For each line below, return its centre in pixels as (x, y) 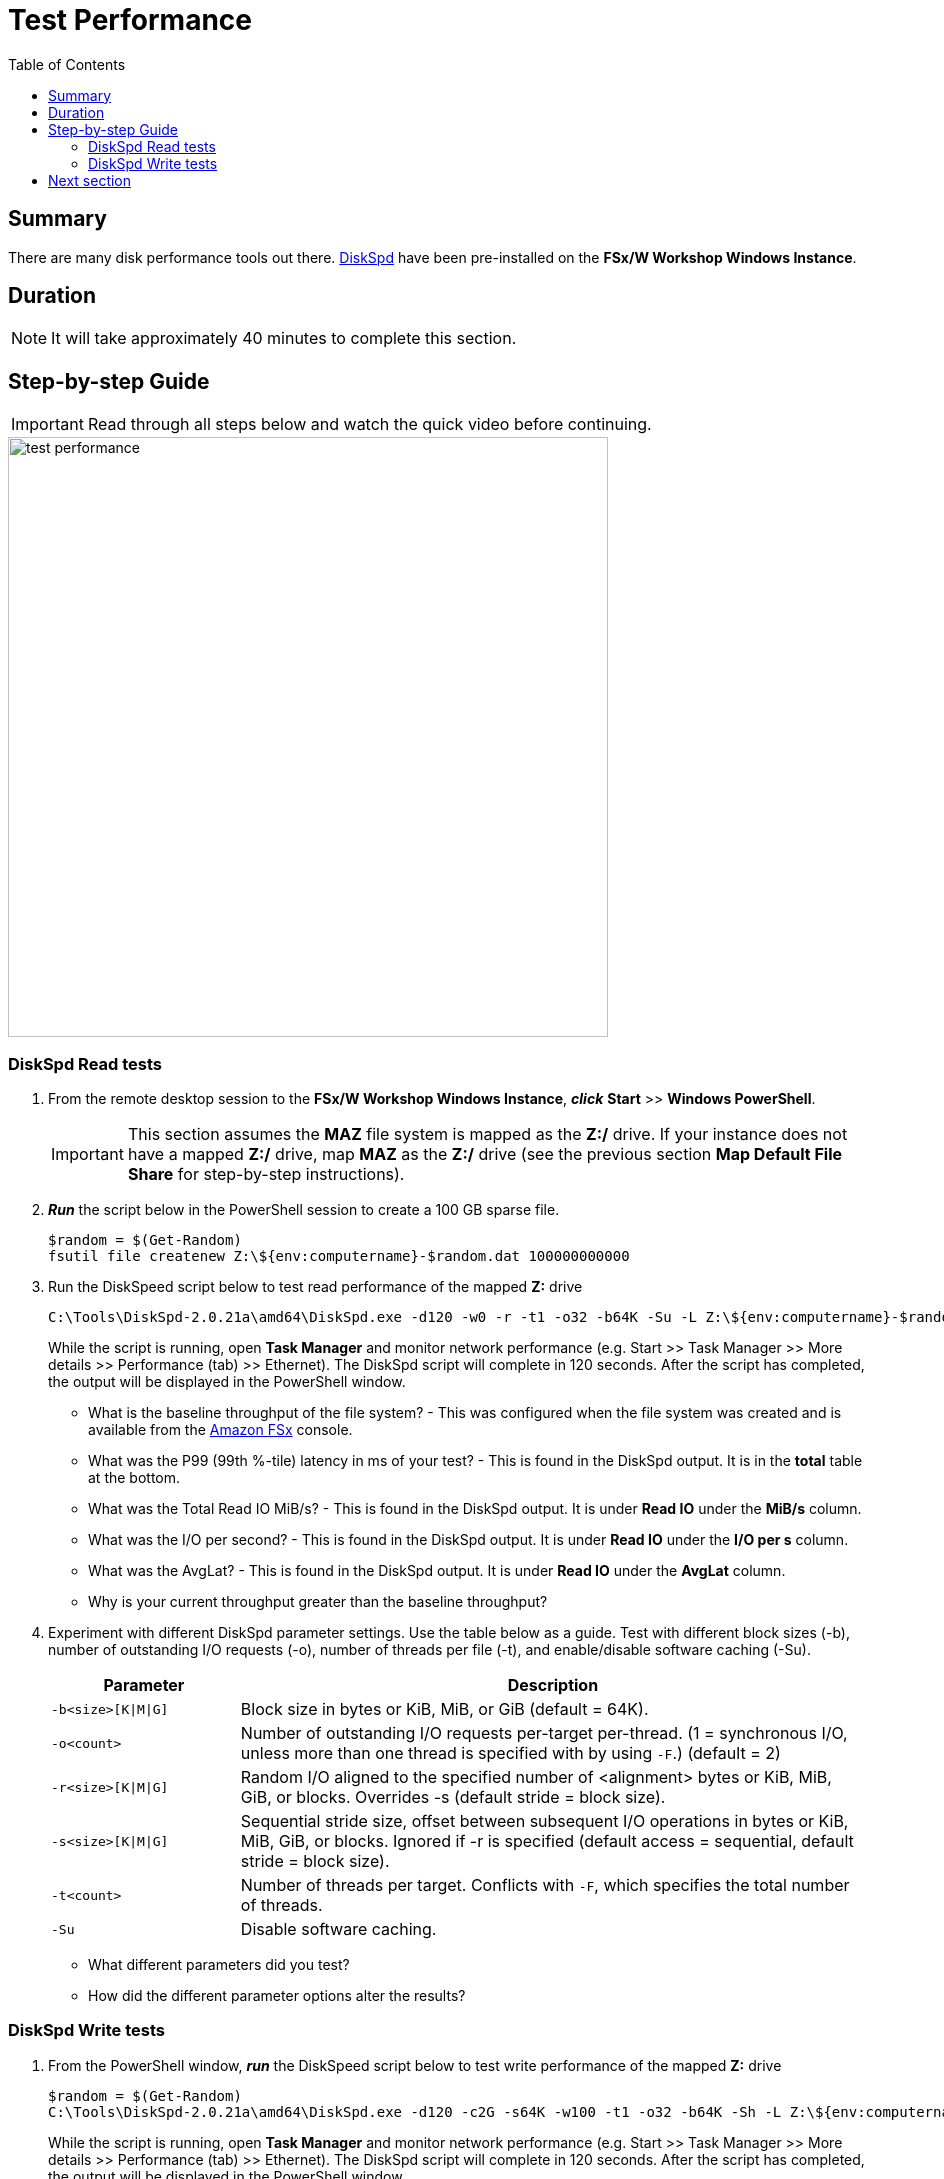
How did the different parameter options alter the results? (277, 1996)
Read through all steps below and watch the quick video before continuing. (369, 424)
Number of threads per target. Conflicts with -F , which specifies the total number (545, 1885)
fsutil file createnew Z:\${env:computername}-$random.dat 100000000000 (339, 1256)
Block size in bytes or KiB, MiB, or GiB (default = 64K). (444, 1709)
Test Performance (130, 20)
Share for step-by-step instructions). (266, 1174)
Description (553, 1685)
